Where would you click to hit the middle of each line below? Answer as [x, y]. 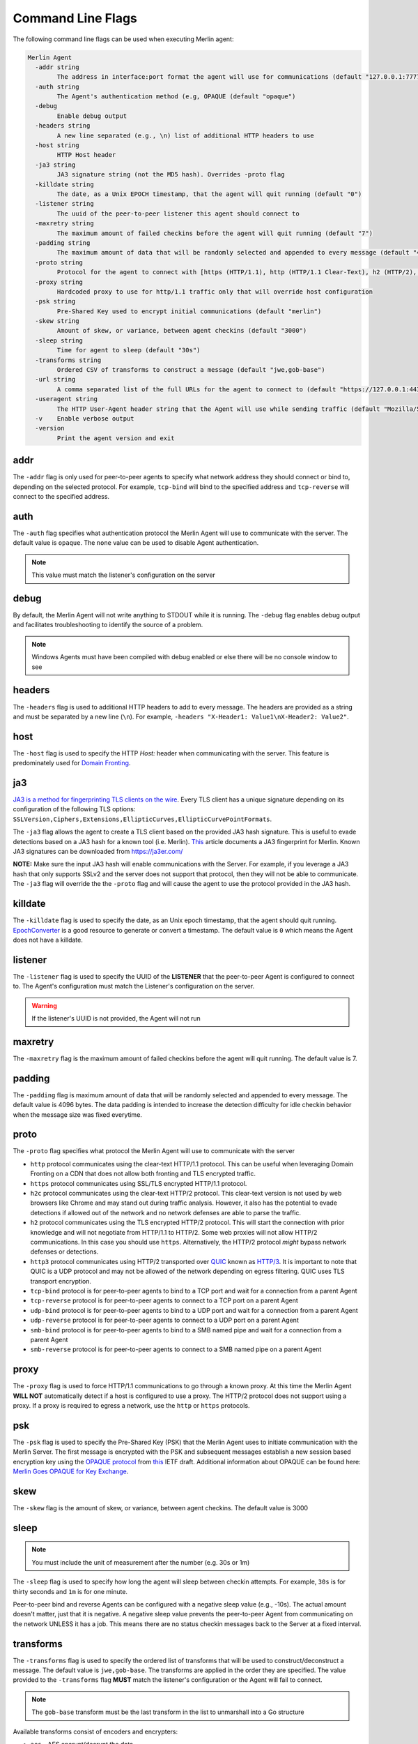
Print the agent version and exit [116, 438]
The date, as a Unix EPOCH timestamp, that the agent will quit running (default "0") [209, 194]
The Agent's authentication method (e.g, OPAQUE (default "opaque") [176, 97]
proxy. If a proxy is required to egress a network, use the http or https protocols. [131, 1405]
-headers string [63, 126]
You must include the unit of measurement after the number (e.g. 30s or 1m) [141, 1562]
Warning [44, 1005]
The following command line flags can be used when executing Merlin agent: [123, 39]
